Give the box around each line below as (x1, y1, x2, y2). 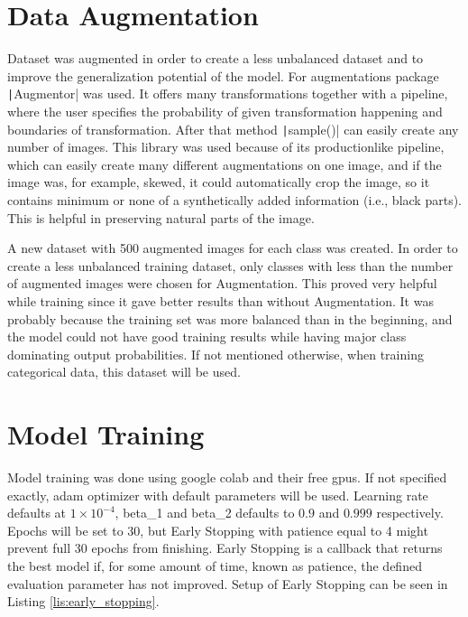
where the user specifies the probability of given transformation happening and (7, 101, 443, 120)
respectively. (376, 503, 444, 522)
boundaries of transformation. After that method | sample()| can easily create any (7, 119, 459, 138)
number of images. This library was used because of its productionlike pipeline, (7, 137, 445, 156)
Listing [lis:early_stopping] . (7, 592, 160, 611)
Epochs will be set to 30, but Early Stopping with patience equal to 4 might (7, 520, 428, 539)
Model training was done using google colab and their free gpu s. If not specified (7, 468, 447, 487)
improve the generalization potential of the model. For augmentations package (7, 66, 439, 85)
